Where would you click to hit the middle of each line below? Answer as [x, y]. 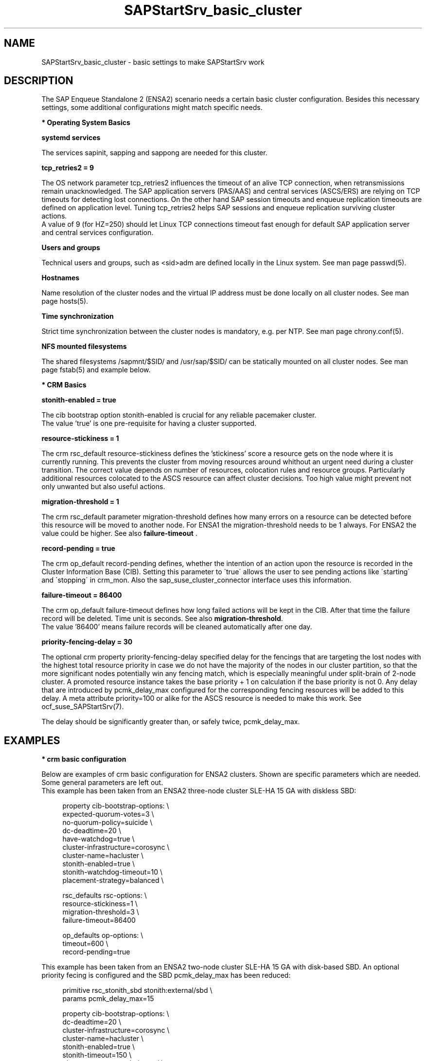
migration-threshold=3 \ [101, 912]
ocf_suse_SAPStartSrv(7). [83, 707]
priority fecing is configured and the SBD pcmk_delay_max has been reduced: [166, 975]
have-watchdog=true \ [98, 839]
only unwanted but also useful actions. [103, 487]
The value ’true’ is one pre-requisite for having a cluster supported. [149, 423]
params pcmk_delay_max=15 [108, 999]
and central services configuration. [98, 233]
